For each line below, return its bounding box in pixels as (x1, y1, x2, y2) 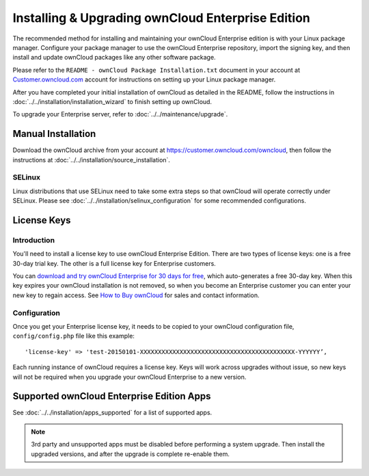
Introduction (12, 235, 55, 245)
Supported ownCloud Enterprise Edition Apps (12, 390, 211, 402)
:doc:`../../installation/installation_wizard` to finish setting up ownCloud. (12, 97, 212, 105)
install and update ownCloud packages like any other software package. (12, 53, 216, 62)
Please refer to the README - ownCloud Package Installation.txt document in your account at (12, 66, 301, 74)
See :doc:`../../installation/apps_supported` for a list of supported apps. (12, 408, 213, 417)
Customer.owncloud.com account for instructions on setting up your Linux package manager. (12, 75, 276, 84)
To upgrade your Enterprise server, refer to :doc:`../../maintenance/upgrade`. (12, 110, 228, 118)
